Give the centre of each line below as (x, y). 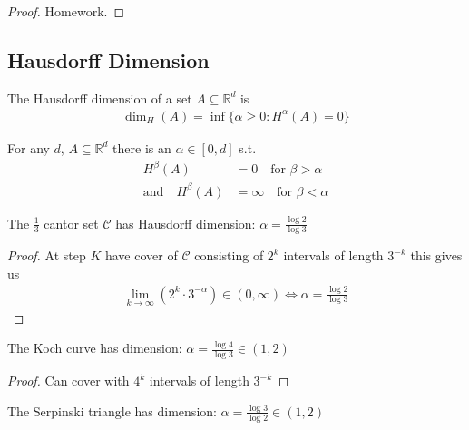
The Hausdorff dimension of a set (100, 98)
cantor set (71, 223)
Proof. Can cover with (68, 381)
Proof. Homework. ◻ (66, 11)
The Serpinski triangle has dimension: (112, 410)
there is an (142, 147)
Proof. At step (47, 255)
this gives (436, 255)
